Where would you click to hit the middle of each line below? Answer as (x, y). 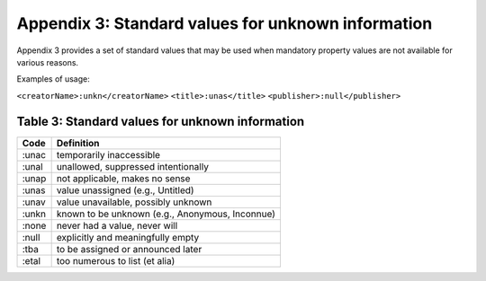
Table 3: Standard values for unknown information (161, 121)
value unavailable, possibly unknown (134, 202)
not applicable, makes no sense (123, 178)
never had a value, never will (117, 225)
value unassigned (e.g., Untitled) (125, 190)
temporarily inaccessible (108, 154)
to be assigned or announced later (129, 249)
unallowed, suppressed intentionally (132, 166)
